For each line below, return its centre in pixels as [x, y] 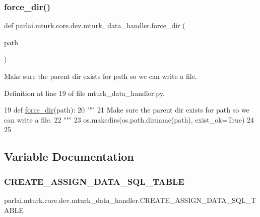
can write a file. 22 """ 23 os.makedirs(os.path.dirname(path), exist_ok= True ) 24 [129, 119]
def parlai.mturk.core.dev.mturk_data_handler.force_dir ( [95, 25]
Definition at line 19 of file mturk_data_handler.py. [84, 93]
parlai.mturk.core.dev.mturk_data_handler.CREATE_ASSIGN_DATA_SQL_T [130, 200]
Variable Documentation [69, 156]
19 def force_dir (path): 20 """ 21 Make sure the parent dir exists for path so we [127, 110]
